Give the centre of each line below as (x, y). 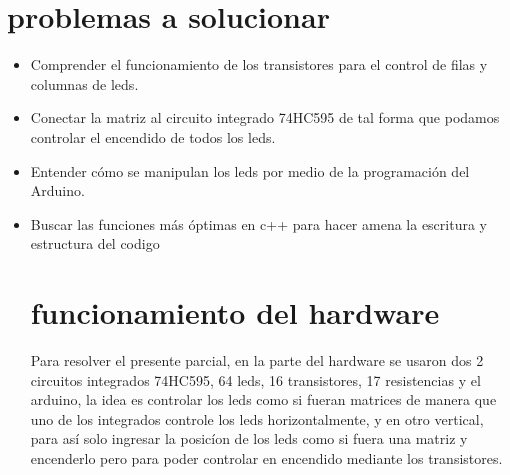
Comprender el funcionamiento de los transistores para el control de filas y (259, 64)
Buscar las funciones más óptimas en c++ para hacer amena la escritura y (258, 223)
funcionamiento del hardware (235, 312)
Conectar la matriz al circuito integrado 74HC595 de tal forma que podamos (265, 117)
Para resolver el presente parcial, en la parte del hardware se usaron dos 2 (257, 360)
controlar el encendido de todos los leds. (153, 136)
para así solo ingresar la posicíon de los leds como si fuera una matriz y (249, 438)
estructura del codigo (95, 243)
